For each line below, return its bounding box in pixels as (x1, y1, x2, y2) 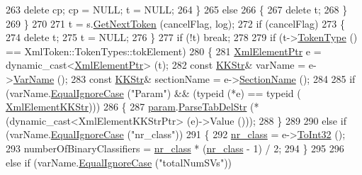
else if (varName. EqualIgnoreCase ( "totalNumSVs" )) (6, 154, 232, 169)
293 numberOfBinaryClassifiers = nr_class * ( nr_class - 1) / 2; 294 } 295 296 (6, 140, 344, 155)
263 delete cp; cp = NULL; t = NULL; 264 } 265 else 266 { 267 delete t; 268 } (6, 2, 348, 16)
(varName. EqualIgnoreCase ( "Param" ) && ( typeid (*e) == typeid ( (6, 85, 301, 100)
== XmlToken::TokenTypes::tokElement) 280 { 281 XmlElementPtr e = (6, 43, 322, 58)
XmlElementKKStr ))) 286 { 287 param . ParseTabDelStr (6, 99, 247, 114)
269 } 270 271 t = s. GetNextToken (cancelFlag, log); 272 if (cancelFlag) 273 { (6, 16, 345, 30)
